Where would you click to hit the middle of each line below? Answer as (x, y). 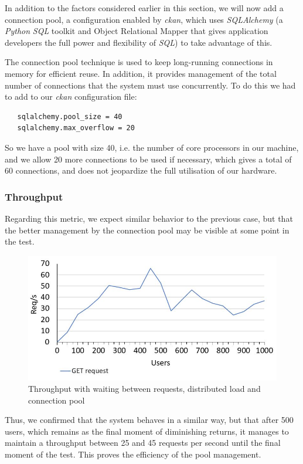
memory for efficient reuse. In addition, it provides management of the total (141, 73)
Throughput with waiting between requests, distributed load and (144, 389)
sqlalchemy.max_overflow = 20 (76, 128)
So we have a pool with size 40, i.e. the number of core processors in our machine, (152, 147)
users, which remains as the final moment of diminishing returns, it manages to (147, 431)
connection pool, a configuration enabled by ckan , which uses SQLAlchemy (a (144, 19)
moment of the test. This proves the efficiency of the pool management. (133, 454)
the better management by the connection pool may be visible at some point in (147, 230)
